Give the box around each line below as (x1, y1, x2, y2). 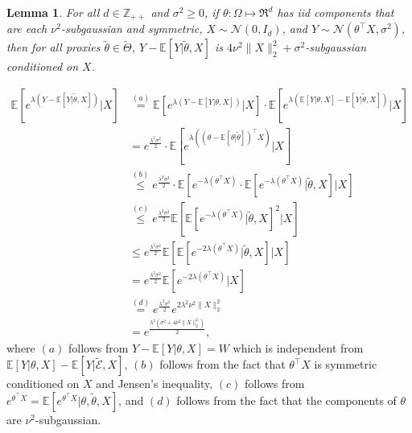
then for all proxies (6, 39, 101, 56)
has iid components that (277, 4, 394, 20)
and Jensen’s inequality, (96, 375, 213, 392)
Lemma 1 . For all (6, 4, 100, 20)
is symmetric (314, 356, 377, 373)
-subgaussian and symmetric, (60, 20, 203, 37)
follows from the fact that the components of (176, 392, 397, 409)
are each (6, 20, 47, 37)
